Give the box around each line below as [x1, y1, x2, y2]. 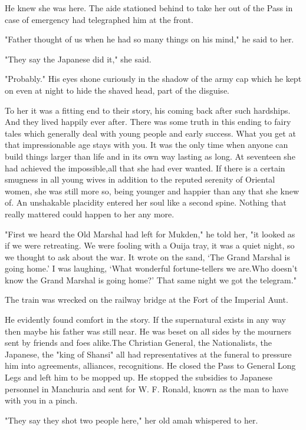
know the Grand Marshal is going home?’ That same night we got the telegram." [5, 273, 297, 286]
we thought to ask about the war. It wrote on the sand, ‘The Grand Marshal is [5, 250, 290, 263]
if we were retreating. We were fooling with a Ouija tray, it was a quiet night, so [5, 239, 295, 252]
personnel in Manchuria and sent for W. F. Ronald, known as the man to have [5, 382, 289, 395]
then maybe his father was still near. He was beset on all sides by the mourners [5, 325, 292, 337]
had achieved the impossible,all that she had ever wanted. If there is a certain [5, 161, 285, 174]
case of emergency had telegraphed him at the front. [5, 13, 193, 25]
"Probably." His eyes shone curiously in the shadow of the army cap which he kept [5, 72, 302, 85]
